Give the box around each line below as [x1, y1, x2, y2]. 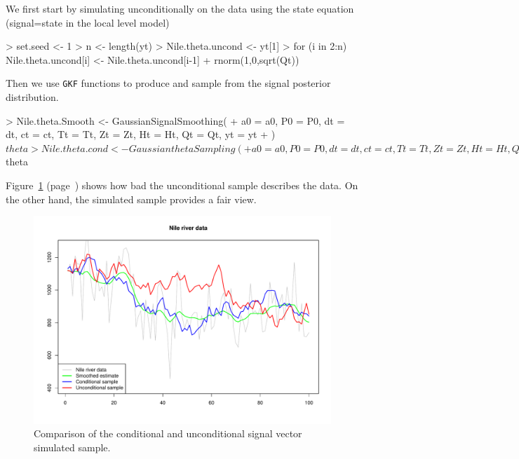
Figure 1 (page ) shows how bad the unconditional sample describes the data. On [6, 178, 358, 192]
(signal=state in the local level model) [6, 15, 170, 29]
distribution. [6, 90, 59, 104]
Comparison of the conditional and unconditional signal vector [34, 426, 302, 441]
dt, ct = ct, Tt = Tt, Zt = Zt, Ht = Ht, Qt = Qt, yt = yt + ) [6, 127, 276, 142]
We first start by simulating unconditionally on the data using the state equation [6, 1, 354, 15]
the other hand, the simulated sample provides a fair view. [6, 191, 257, 206]
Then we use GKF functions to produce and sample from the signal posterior [6, 76, 331, 90]
